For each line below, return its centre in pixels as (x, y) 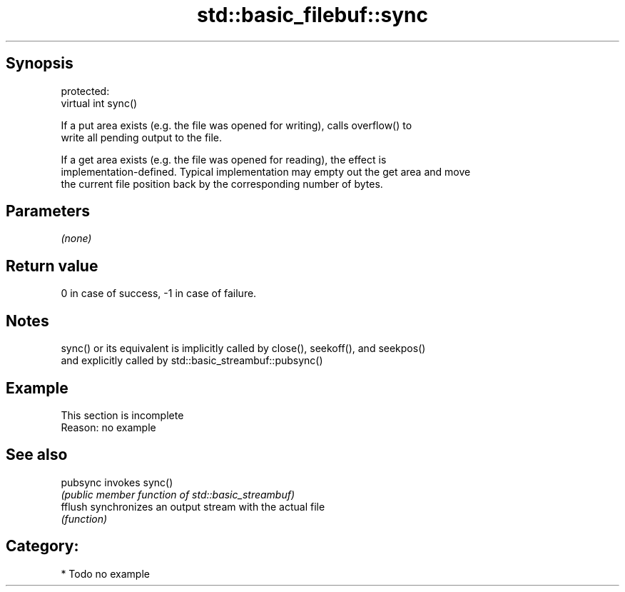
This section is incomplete (122, 415)
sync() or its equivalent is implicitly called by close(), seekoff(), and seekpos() (243, 348)
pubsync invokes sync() (117, 482)
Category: (42, 546)
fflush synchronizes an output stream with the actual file (193, 506)
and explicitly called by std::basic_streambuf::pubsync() (192, 361)
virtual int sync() (99, 103)
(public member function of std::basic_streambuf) (178, 494)
